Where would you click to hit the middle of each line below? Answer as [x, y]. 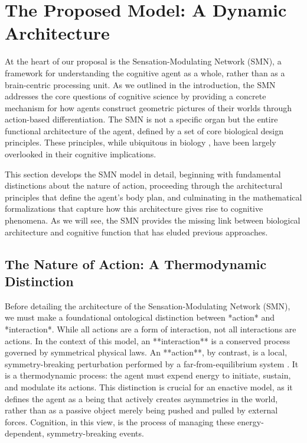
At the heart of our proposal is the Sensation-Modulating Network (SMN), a [143, 61]
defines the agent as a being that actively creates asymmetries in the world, [141, 398]
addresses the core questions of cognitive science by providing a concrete [135, 96]
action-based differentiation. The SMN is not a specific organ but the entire [141, 119]
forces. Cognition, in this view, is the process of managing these [120, 421]
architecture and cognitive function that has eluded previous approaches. [136, 232]
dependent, [25, 433]
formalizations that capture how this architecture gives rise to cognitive [134, 208]
